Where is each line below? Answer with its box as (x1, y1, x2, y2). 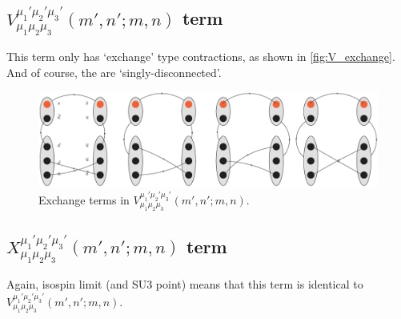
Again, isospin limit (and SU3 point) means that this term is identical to (6, 276, 363, 293)
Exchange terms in (38, 191, 130, 208)
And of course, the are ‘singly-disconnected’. (6, 63, 222, 80)
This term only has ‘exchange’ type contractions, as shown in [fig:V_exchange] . (6, 48, 395, 65)
